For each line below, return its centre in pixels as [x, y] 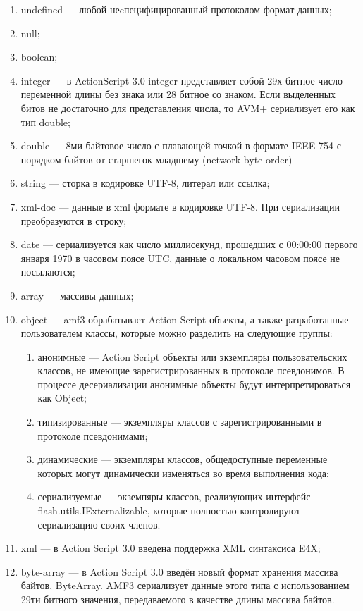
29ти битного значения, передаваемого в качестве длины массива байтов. [178, 599]
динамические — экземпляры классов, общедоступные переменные [183, 459]
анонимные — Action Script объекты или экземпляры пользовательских [192, 356]
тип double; [45, 122]
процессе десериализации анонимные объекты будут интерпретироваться [194, 384]
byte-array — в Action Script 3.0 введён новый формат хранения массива [179, 571]
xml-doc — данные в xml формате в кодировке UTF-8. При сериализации [180, 206]
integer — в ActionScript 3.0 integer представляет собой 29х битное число [181, 80]
